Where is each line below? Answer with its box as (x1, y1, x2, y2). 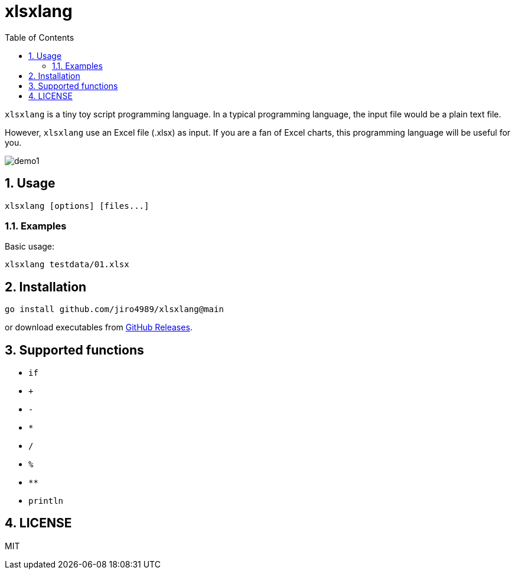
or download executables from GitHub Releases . (5, 322, 193, 333)
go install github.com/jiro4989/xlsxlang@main (5, 304, 224, 314)
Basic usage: (5, 241, 55, 252)
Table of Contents (5, 32, 74, 42)
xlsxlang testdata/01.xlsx (5, 260, 129, 270)
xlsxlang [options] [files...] (5, 201, 149, 211)
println (28, 496, 64, 506)
